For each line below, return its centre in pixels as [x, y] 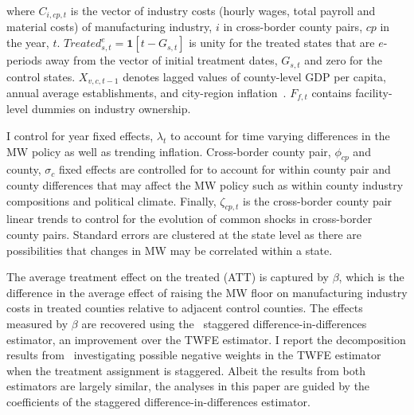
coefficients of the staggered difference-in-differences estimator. [158, 401]
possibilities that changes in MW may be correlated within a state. [170, 250]
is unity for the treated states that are [282, 43]
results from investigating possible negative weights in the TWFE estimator [194, 355]
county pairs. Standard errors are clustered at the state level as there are [184, 234]
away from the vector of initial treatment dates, [162, 60]
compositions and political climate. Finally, [111, 200]
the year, [28, 43]
